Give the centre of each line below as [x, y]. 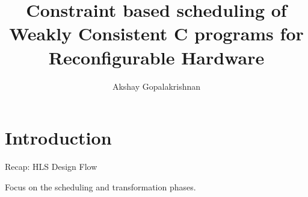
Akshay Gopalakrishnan [156, 86]
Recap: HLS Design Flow [51, 167]
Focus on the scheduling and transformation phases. [100, 186]
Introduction [58, 138]
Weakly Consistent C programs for [156, 33]
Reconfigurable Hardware [156, 57]
